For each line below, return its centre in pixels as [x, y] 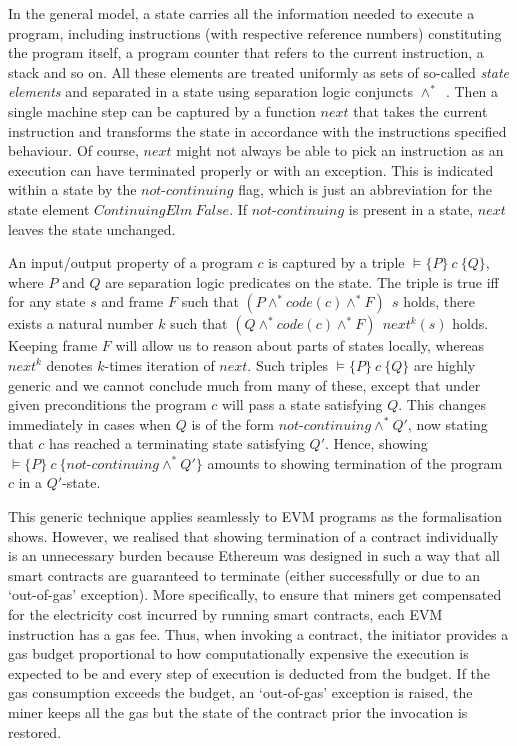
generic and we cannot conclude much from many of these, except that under [244, 384]
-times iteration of [159, 364]
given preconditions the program [107, 404]
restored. [35, 731]
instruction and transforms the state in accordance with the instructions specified [257, 130]
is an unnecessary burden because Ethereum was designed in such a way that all [254, 555]
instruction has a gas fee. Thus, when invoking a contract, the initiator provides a [258, 633]
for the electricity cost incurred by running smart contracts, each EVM [225, 614]
